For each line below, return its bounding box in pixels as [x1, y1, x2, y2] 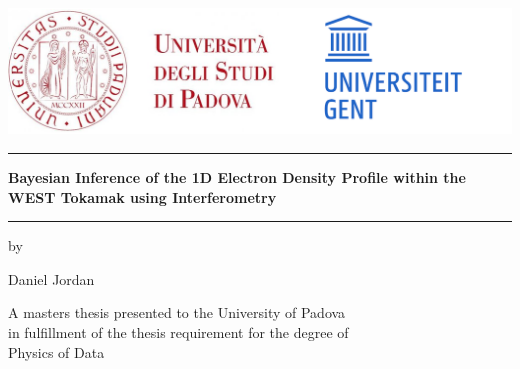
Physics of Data [8, 341, 105, 362]
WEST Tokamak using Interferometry [8, 186, 277, 207]
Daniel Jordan [8, 268, 95, 289]
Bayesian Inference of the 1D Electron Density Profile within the [8, 167, 466, 188]
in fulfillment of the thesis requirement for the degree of [8, 322, 349, 343]
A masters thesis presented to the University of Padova [8, 302, 346, 323]
